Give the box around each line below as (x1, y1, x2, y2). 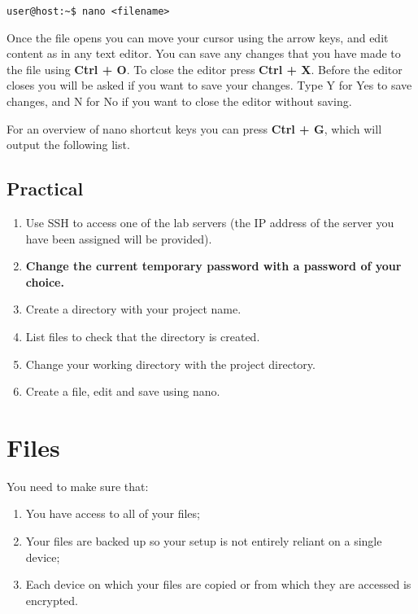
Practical (7, 176, 84, 201)
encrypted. (25, 591, 79, 608)
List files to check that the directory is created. (25, 327, 260, 344)
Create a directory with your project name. (25, 300, 242, 318)
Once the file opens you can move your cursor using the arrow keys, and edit (7, 29, 389, 46)
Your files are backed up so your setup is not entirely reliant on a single (25, 533, 382, 550)
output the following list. (7, 136, 130, 153)
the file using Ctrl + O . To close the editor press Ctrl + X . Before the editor (7, 60, 403, 77)
